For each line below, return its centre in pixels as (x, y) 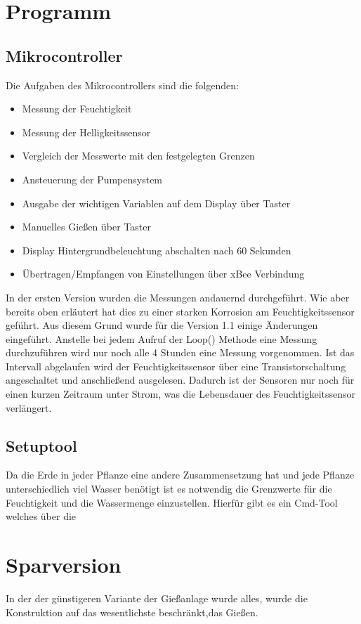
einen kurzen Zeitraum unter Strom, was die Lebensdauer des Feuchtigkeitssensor (181, 394)
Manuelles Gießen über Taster (86, 227)
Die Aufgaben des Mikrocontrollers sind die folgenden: (122, 85)
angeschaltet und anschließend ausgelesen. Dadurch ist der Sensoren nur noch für (180, 380)
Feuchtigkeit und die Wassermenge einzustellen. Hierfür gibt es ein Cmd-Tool (172, 502)
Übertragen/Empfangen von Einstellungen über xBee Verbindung (163, 274)
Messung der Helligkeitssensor (86, 132)
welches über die (41, 516)
